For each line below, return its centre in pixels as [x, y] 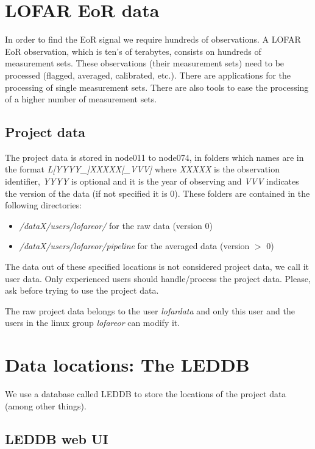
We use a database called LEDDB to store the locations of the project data [146, 394]
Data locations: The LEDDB [127, 365]
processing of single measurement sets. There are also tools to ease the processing [157, 87]
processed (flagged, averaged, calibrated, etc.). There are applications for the [148, 75]
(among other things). [46, 405]
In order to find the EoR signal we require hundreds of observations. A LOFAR [153, 39]
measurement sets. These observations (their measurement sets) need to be [145, 63]
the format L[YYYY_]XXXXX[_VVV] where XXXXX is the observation [142, 169]
